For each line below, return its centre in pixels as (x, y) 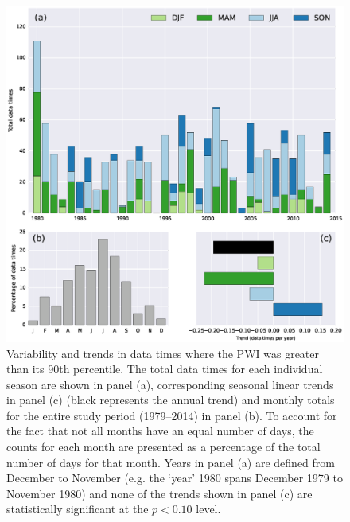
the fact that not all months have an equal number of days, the (160, 431)
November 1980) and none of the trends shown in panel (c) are (159, 493)
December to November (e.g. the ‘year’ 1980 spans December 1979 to (175, 478)
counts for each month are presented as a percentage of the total (163, 447)
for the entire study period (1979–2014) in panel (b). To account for (172, 415)
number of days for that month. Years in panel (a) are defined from (171, 462)
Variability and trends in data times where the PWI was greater (163, 353)
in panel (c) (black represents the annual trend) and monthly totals (171, 400)
